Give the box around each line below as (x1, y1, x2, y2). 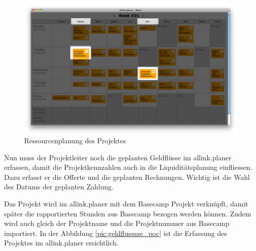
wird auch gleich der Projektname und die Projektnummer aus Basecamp (4, 218, 229, 228)
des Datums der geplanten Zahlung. (4, 181, 114, 192)
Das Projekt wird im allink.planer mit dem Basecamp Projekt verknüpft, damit (4, 198, 248, 208)
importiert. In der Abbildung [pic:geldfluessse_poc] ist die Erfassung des (4, 227, 227, 238)
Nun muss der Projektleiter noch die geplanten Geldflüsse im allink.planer (4, 152, 232, 162)
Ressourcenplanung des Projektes (24, 135, 126, 145)
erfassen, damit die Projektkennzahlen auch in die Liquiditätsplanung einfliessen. (4, 162, 252, 172)
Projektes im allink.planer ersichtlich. (4, 237, 118, 248)
